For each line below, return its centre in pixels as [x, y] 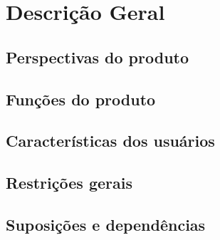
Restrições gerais [69, 183]
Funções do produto [81, 99]
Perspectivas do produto [98, 57]
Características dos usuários [110, 141]
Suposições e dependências [106, 224]
